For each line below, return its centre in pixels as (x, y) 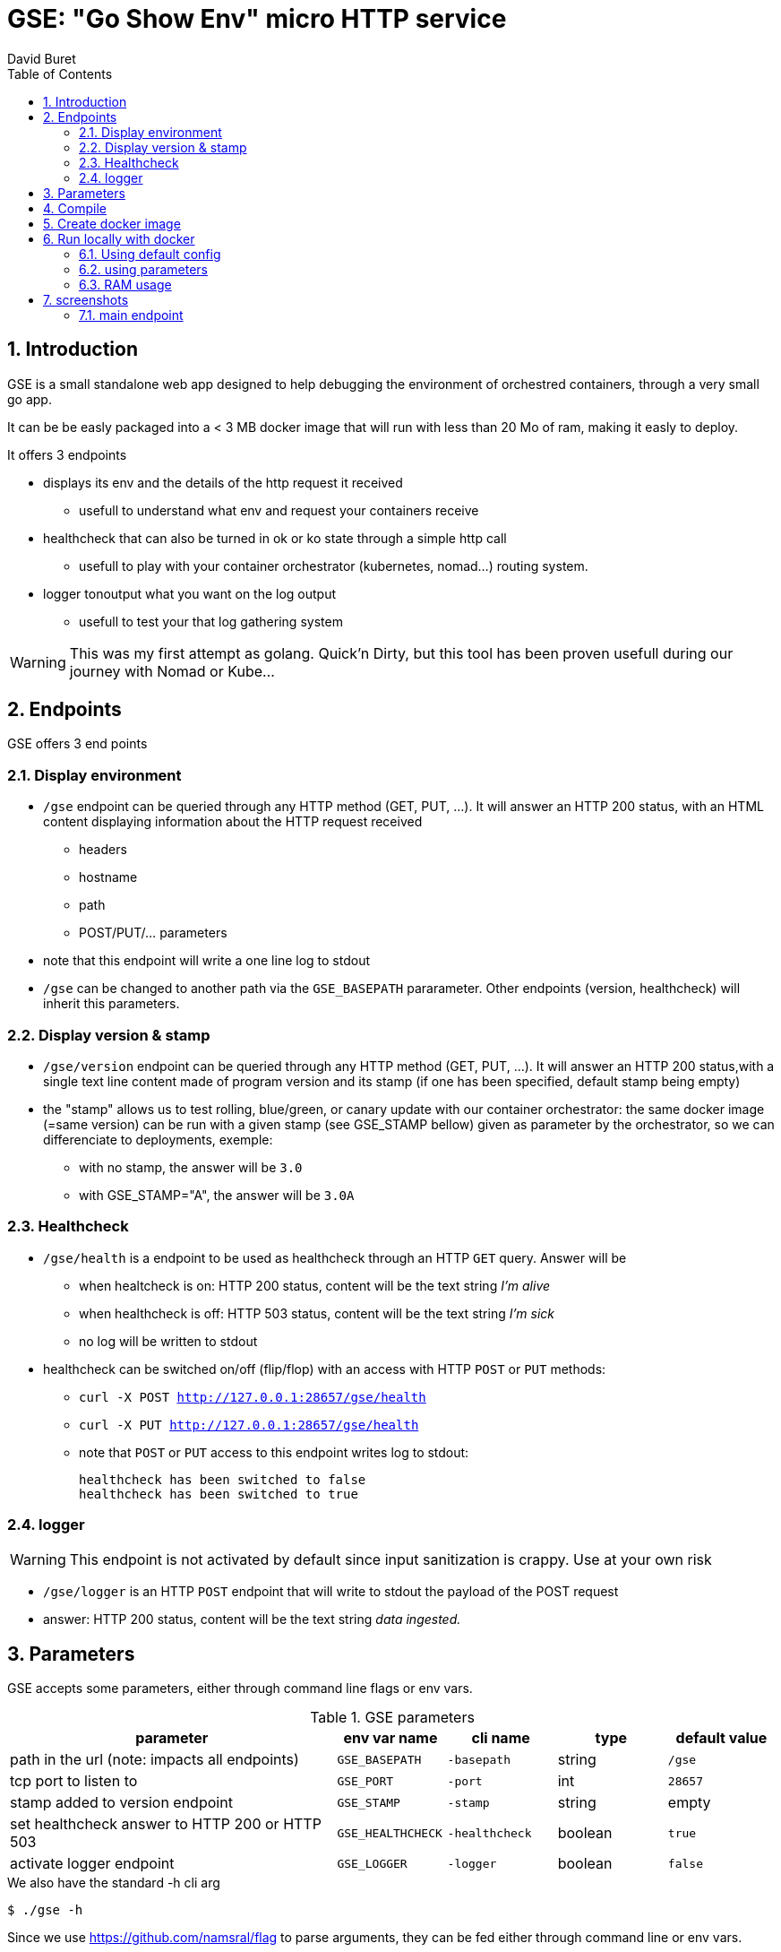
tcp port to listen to (74, 1781)
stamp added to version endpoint (121, 1803)
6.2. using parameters (143, 269)
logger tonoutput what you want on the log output (190, 593)
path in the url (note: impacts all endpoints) (154, 1760)
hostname (108, 877)
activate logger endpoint (92, 1864)
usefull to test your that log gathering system (211, 621)
